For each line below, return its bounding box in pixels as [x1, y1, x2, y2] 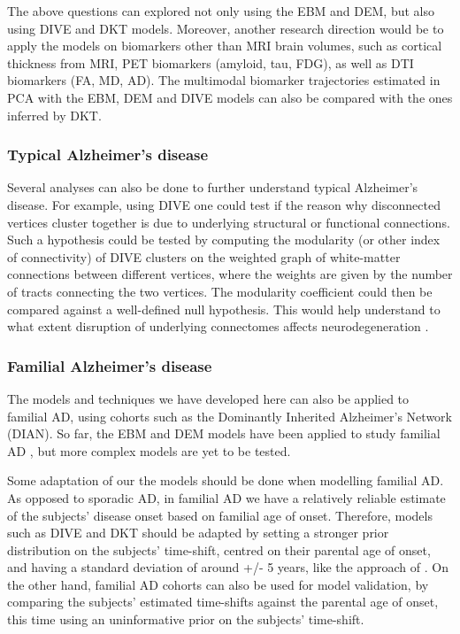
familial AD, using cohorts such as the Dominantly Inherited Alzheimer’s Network [7, 406, 452, 425]
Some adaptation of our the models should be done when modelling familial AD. [7, 471, 444, 490]
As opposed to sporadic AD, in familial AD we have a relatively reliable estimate [7, 488, 446, 506]
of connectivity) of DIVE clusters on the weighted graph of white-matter [7, 247, 401, 266]
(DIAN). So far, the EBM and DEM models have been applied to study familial [7, 424, 441, 443]
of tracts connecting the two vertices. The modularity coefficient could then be [7, 282, 433, 300]
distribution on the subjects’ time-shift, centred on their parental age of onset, [7, 540, 431, 559]
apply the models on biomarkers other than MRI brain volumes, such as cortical [7, 36, 442, 55]
